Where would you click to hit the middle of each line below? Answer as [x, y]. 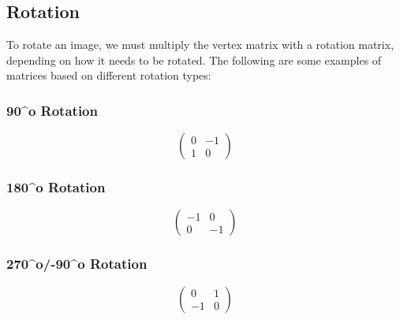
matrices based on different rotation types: [109, 75]
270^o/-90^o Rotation [77, 264]
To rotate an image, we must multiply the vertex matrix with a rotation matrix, [200, 45]
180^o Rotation [56, 187]
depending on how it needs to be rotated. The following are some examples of [194, 60]
